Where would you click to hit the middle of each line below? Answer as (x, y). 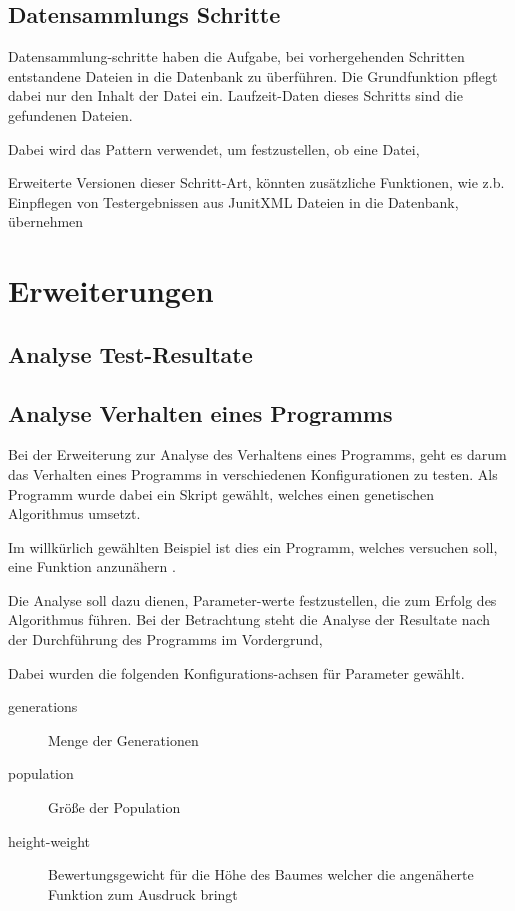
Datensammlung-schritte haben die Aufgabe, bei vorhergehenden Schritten (236, 56)
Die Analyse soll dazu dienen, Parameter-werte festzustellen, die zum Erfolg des (252, 599)
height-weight (49, 840)
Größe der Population (114, 807)
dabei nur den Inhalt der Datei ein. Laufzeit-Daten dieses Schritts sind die (235, 95)
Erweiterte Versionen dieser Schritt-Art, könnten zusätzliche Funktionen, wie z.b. (256, 182)
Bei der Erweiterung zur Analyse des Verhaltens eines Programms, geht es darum (257, 454)
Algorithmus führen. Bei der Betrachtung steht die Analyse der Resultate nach (249, 619)
